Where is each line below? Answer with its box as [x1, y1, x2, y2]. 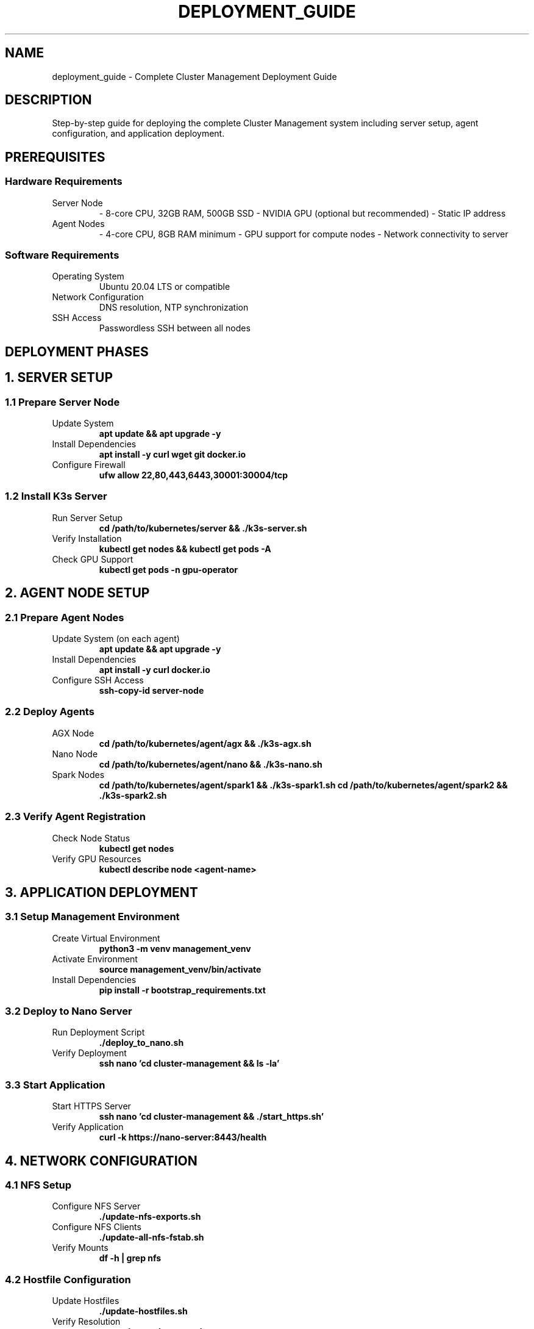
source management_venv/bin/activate [99, 963, 262, 974]
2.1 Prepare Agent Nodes [5, 611, 124, 624]
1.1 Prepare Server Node [5, 395, 120, 408]
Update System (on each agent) [52, 633, 180, 644]
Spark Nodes [52, 769, 105, 780]
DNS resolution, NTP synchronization [99, 302, 249, 313]
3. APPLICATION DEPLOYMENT [5, 884, 198, 900]
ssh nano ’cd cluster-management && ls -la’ [99, 1058, 280, 1069]
